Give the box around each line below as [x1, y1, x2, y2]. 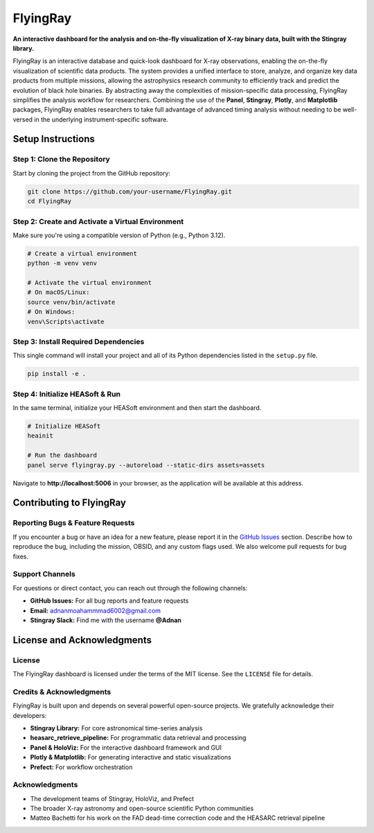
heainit [27, 432, 53, 440]
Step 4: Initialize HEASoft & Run [12, 389, 121, 399]
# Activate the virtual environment [27, 279, 152, 287]
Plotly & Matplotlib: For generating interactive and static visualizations [30, 753, 231, 762]
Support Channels [12, 569, 75, 579]
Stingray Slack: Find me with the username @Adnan [30, 616, 181, 624]
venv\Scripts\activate [27, 318, 105, 325]
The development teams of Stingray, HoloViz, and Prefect [30, 794, 194, 802]
